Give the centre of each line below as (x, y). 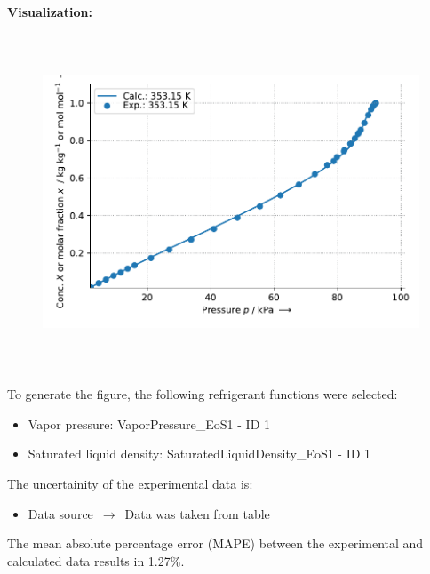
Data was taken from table (197, 513)
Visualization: (50, 12)
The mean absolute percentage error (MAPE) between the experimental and (215, 543)
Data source (60, 513)
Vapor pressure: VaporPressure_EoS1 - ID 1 (149, 423)
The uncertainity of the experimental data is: (130, 483)
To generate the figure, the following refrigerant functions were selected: (203, 394)
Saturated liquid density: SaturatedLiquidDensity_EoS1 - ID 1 (199, 454)
